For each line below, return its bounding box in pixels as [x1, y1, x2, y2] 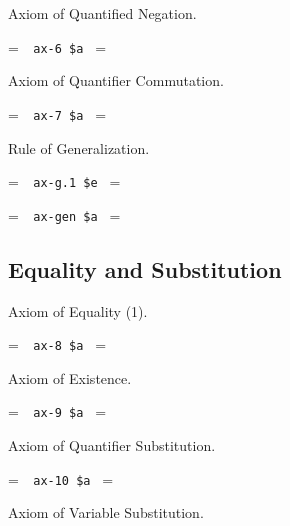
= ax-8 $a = [8, 334, 107, 355]
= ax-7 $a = [8, 103, 107, 124]
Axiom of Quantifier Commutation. [8, 70, 224, 91]
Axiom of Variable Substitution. [8, 502, 204, 523]
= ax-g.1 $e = [8, 171, 121, 192]
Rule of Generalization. [8, 137, 150, 158]
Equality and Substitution [8, 253, 282, 284]
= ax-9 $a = [8, 401, 107, 422]
